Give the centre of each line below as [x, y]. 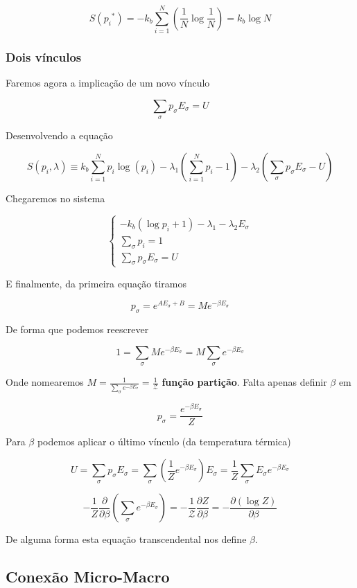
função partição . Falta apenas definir [244, 382]
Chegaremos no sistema [55, 198]
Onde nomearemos [45, 382]
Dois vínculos [44, 57]
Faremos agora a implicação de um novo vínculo [108, 83]
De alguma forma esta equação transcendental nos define [126, 539]
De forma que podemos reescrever [77, 329]
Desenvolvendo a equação [59, 135]
